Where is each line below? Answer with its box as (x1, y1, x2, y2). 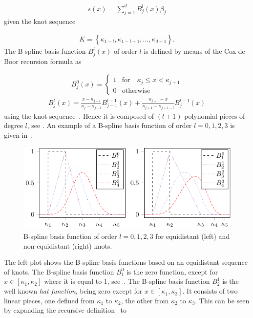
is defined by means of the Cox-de (144, 45, 245, 56)
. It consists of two (182, 286, 238, 296)
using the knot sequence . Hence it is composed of (4, 110, 154, 121)
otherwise (122, 87, 150, 94)
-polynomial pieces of (182, 110, 245, 121)
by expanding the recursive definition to (4, 305, 127, 315)
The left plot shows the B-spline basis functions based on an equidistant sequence (4, 257, 248, 267)
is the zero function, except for (126, 266, 218, 276)
